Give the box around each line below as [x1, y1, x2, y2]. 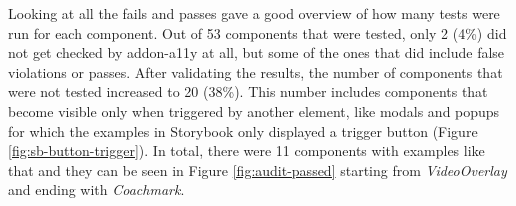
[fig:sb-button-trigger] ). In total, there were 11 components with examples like [8, 140, 485, 161]
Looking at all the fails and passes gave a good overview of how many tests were [8, 3, 500, 23]
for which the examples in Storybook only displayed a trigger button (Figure [8, 120, 478, 141]
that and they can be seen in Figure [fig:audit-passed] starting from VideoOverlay [8, 159, 507, 180]
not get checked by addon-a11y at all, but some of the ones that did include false [8, 42, 505, 63]
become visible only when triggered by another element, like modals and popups [8, 100, 500, 121]
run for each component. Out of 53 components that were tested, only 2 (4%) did [8, 22, 507, 43]
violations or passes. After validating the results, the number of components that [8, 61, 503, 82]
